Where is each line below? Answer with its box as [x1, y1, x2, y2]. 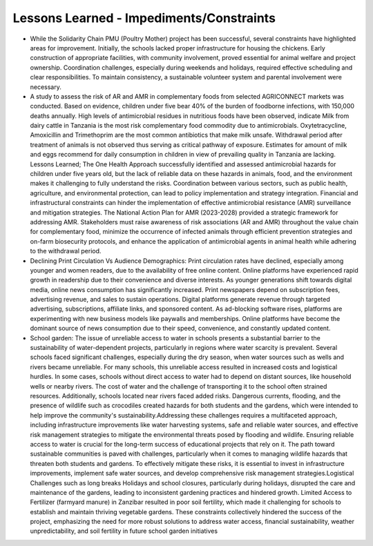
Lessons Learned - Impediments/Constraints [12, 10, 276, 26]
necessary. [30, 83, 62, 91]
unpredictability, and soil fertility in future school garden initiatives [30, 527, 218, 535]
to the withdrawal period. [30, 247, 102, 255]
